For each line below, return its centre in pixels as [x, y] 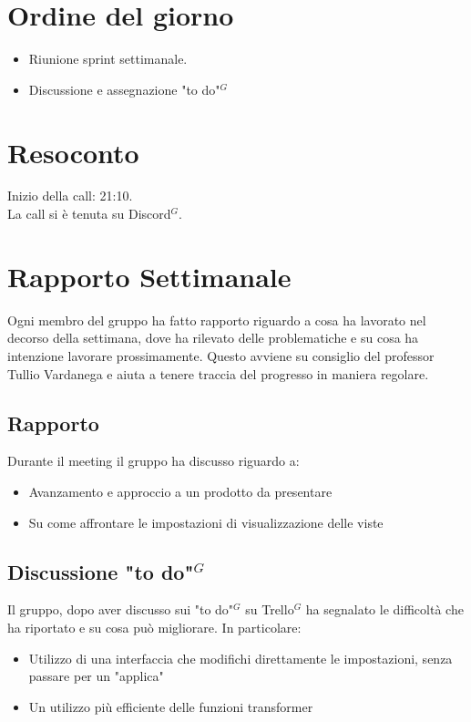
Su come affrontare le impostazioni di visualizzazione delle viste [206, 522]
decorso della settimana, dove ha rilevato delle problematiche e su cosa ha [213, 338]
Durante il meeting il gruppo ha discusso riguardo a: [154, 461]
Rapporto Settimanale [149, 276]
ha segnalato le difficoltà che [384, 609]
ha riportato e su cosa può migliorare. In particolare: [154, 627]
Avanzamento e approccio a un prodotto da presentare [180, 491]
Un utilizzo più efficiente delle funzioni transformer [171, 706]
